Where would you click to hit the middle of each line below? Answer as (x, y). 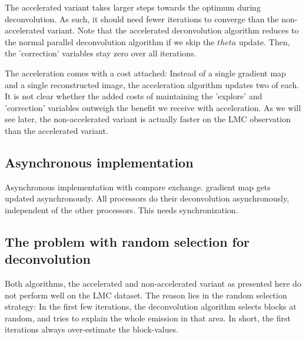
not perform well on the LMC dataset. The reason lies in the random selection (146, 295)
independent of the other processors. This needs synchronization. (122, 209)
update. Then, (264, 41)
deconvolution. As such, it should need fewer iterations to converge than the (142, 19)
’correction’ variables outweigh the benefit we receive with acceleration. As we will (153, 107)
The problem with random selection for (127, 241)
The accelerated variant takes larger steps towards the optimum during (133, 7)
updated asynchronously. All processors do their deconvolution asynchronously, (147, 198)
